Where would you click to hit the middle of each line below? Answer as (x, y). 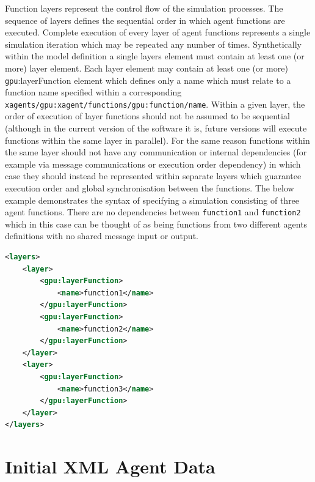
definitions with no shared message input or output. (102, 236)
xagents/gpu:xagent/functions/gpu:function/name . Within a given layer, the (155, 104)
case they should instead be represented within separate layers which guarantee (153, 176)
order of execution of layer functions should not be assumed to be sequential (147, 116)
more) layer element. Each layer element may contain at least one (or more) (147, 68)
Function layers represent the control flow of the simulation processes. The (144, 8)
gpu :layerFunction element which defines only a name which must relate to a (148, 80)
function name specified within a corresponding (93, 92)
